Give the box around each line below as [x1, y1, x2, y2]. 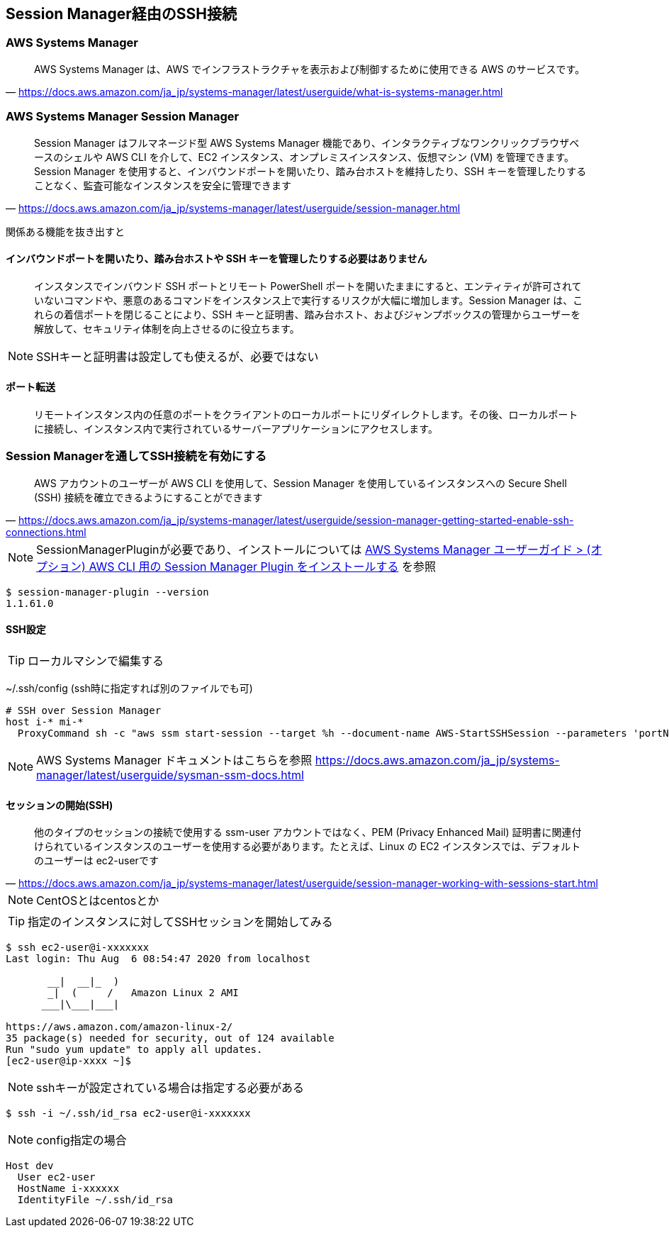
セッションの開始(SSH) [6, 798, 113, 811]
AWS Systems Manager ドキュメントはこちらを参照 [36, 752, 313, 767]
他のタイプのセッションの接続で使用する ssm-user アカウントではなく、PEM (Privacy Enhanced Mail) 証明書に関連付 [34, 826, 582, 839]
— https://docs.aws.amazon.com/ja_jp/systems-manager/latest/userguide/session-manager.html [6, 201, 461, 214]
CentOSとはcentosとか [36, 893, 159, 908]
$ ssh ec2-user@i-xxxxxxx [6, 942, 150, 954]
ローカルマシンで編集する [28, 653, 164, 668]
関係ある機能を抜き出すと [6, 225, 125, 238]
